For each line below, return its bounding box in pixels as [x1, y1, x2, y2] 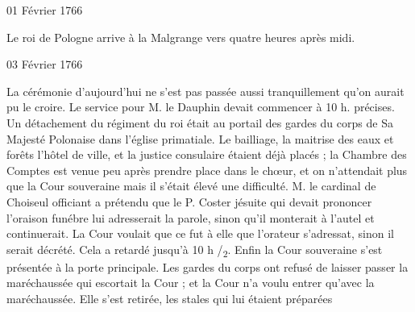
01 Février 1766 [6, 2, 83, 18]
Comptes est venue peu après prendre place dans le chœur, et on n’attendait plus [6, 161, 408, 178]
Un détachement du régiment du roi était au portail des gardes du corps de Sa [6, 114, 393, 131]
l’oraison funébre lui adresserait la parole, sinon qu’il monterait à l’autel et [6, 209, 375, 226]
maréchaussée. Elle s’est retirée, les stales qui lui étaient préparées [6, 290, 333, 307]
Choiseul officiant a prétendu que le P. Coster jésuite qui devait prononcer [6, 193, 372, 210]
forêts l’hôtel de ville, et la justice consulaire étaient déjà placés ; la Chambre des [6, 146, 407, 163]
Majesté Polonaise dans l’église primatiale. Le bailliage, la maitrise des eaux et [6, 130, 394, 147]
